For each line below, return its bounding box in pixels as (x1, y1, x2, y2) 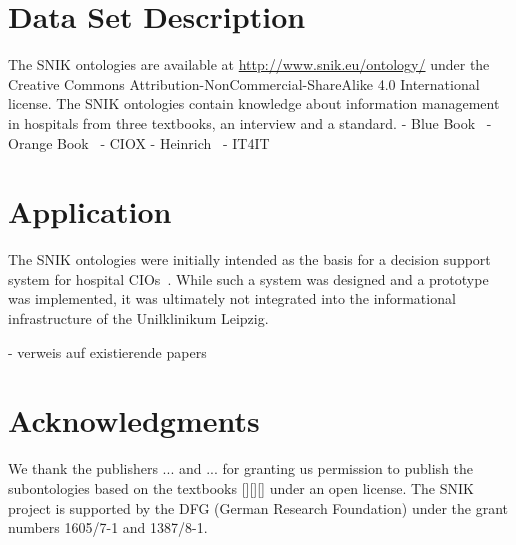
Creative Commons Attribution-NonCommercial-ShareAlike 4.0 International (8, 73, 480, 94)
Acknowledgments (8, 400, 260, 441)
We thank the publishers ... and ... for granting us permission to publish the (8, 458, 474, 479)
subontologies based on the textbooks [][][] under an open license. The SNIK (8, 477, 474, 498)
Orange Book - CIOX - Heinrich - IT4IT (8, 132, 270, 153)
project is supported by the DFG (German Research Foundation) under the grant (8, 497, 509, 518)
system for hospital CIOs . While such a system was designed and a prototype (8, 268, 489, 289)
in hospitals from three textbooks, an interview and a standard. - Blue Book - (8, 112, 492, 133)
